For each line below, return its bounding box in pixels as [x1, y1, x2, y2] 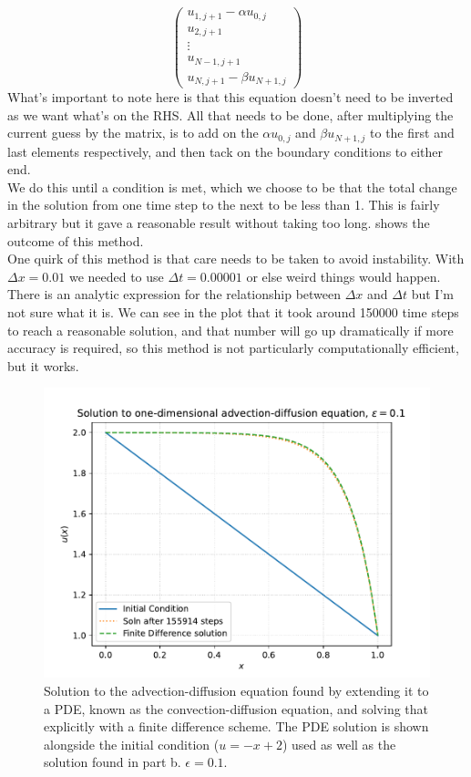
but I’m [411, 285, 454, 304]
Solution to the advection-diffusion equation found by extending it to [44, 680, 429, 699]
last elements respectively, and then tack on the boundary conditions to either [7, 141, 443, 161]
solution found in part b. [44, 752, 181, 772]
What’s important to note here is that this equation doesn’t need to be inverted [7, 88, 454, 107]
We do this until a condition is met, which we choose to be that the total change [7, 177, 457, 196]
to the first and [370, 123, 455, 142]
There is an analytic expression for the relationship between [7, 285, 342, 304]
